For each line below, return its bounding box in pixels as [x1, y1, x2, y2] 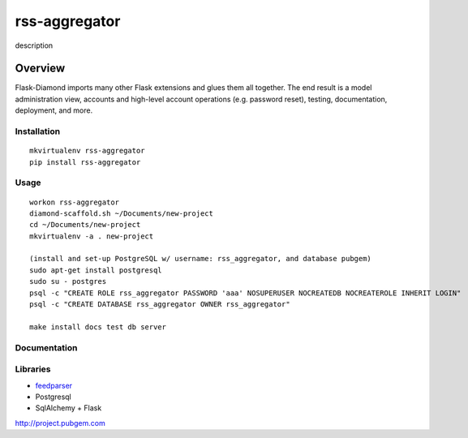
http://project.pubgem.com [15, 418, 105, 427]
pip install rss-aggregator [29, 157, 141, 166]
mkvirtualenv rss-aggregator [29, 146, 145, 156]
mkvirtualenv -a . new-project [29, 231, 154, 241]
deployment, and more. [15, 105, 93, 115]
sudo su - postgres [29, 277, 107, 286]
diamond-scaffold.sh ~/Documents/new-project [29, 208, 214, 218]
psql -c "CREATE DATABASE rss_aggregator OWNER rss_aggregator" [29, 300, 291, 309]
